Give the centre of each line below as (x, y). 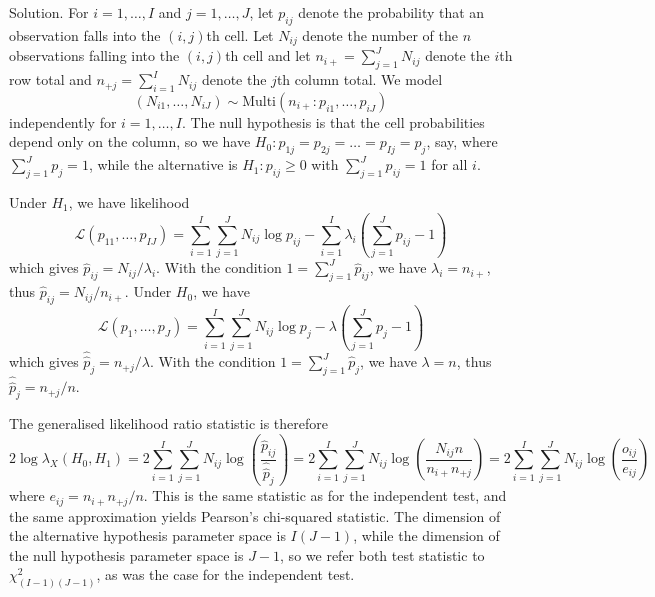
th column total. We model (359, 79)
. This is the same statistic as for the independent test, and (325, 495)
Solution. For (49, 12)
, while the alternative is (163, 164)
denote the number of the (380, 34)
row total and (50, 79)
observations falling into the (94, 55)
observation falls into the (85, 34)
